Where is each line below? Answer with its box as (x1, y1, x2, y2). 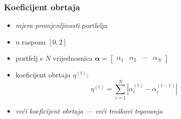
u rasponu (15, 36, 46, 47)
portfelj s (15, 53, 43, 63)
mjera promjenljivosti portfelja (15, 20, 108, 30)
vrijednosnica (53, 53, 93, 63)
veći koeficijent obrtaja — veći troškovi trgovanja (15, 106, 163, 116)
